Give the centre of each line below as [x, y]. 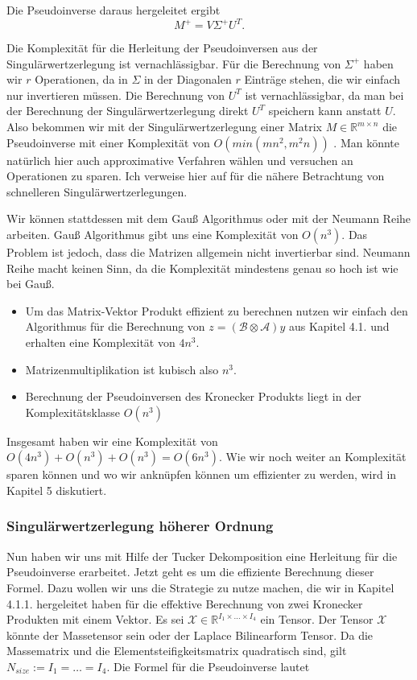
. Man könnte [367, 142]
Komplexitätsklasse [73, 412]
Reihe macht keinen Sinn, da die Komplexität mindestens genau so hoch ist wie [202, 268]
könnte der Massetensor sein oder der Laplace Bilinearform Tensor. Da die [190, 635]
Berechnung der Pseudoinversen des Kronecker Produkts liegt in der [193, 396]
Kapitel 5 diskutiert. [57, 490]
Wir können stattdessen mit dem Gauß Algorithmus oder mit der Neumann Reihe [209, 218]
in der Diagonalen [188, 79]
